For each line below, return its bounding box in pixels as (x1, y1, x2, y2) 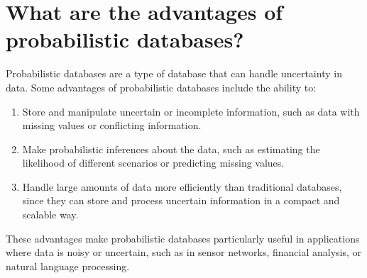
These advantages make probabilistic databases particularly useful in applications (6, 230, 360, 245)
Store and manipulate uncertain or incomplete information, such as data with (22, 104, 360, 118)
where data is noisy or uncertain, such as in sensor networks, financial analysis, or (6, 245, 362, 260)
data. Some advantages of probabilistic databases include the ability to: (6, 79, 317, 94)
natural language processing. (6, 258, 130, 273)
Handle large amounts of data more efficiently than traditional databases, (22, 179, 342, 194)
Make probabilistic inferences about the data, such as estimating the (22, 141, 320, 156)
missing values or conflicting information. (22, 118, 202, 133)
